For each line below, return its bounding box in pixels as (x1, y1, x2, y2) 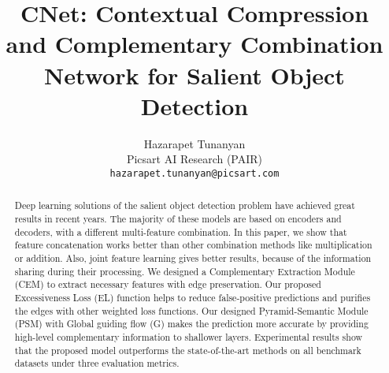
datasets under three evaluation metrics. (14, 356, 180, 370)
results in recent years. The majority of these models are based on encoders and (14, 211, 342, 225)
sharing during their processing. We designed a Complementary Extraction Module (14, 264, 355, 278)
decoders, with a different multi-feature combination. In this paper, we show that (14, 225, 347, 238)
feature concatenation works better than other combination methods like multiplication (14, 238, 372, 252)
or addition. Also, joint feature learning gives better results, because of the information (14, 251, 372, 264)
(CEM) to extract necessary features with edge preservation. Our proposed (14, 278, 321, 291)
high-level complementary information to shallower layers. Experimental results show (14, 330, 363, 343)
